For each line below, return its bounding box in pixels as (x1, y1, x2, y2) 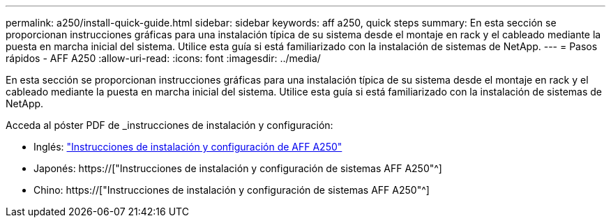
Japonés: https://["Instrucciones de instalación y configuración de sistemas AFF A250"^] (33, 162, 442, 174)
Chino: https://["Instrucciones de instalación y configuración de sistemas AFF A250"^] (33, 184, 430, 196)
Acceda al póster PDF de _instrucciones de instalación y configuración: (6, 119, 333, 131)
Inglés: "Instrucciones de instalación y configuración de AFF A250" (33, 141, 342, 153)
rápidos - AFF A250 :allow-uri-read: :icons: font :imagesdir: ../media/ (6, 52, 321, 64)
